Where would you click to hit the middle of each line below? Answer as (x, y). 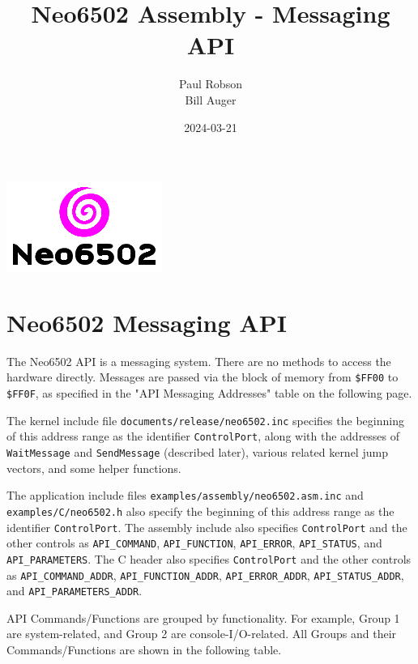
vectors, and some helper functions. (94, 468)
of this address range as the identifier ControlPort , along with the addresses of (203, 436)
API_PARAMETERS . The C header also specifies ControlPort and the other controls (209, 558)
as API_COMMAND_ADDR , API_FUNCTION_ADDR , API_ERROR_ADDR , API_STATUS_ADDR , (205, 575)
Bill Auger (211, 99)
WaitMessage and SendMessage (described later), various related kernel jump (197, 452)
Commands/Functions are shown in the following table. (144, 650)
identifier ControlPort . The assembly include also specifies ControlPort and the (207, 527)
